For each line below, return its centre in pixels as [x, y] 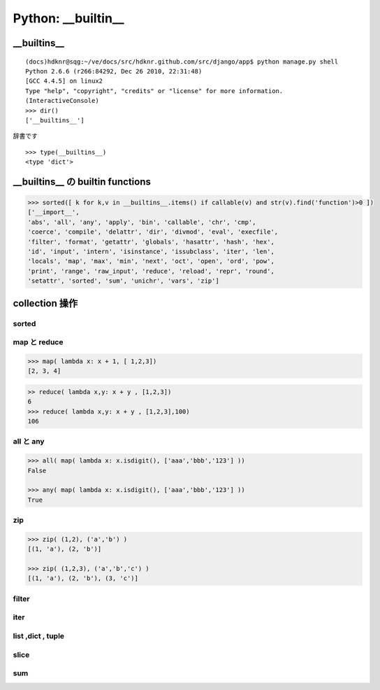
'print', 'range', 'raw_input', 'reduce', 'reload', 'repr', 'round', [151, 271]
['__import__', [53, 212]
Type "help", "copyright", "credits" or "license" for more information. [154, 91]
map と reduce [38, 342]
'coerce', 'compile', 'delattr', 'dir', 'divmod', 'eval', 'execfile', [153, 232]
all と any [29, 442]
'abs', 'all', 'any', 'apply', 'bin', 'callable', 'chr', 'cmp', [142, 222]
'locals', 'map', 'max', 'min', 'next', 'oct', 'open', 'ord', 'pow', [151, 261]
